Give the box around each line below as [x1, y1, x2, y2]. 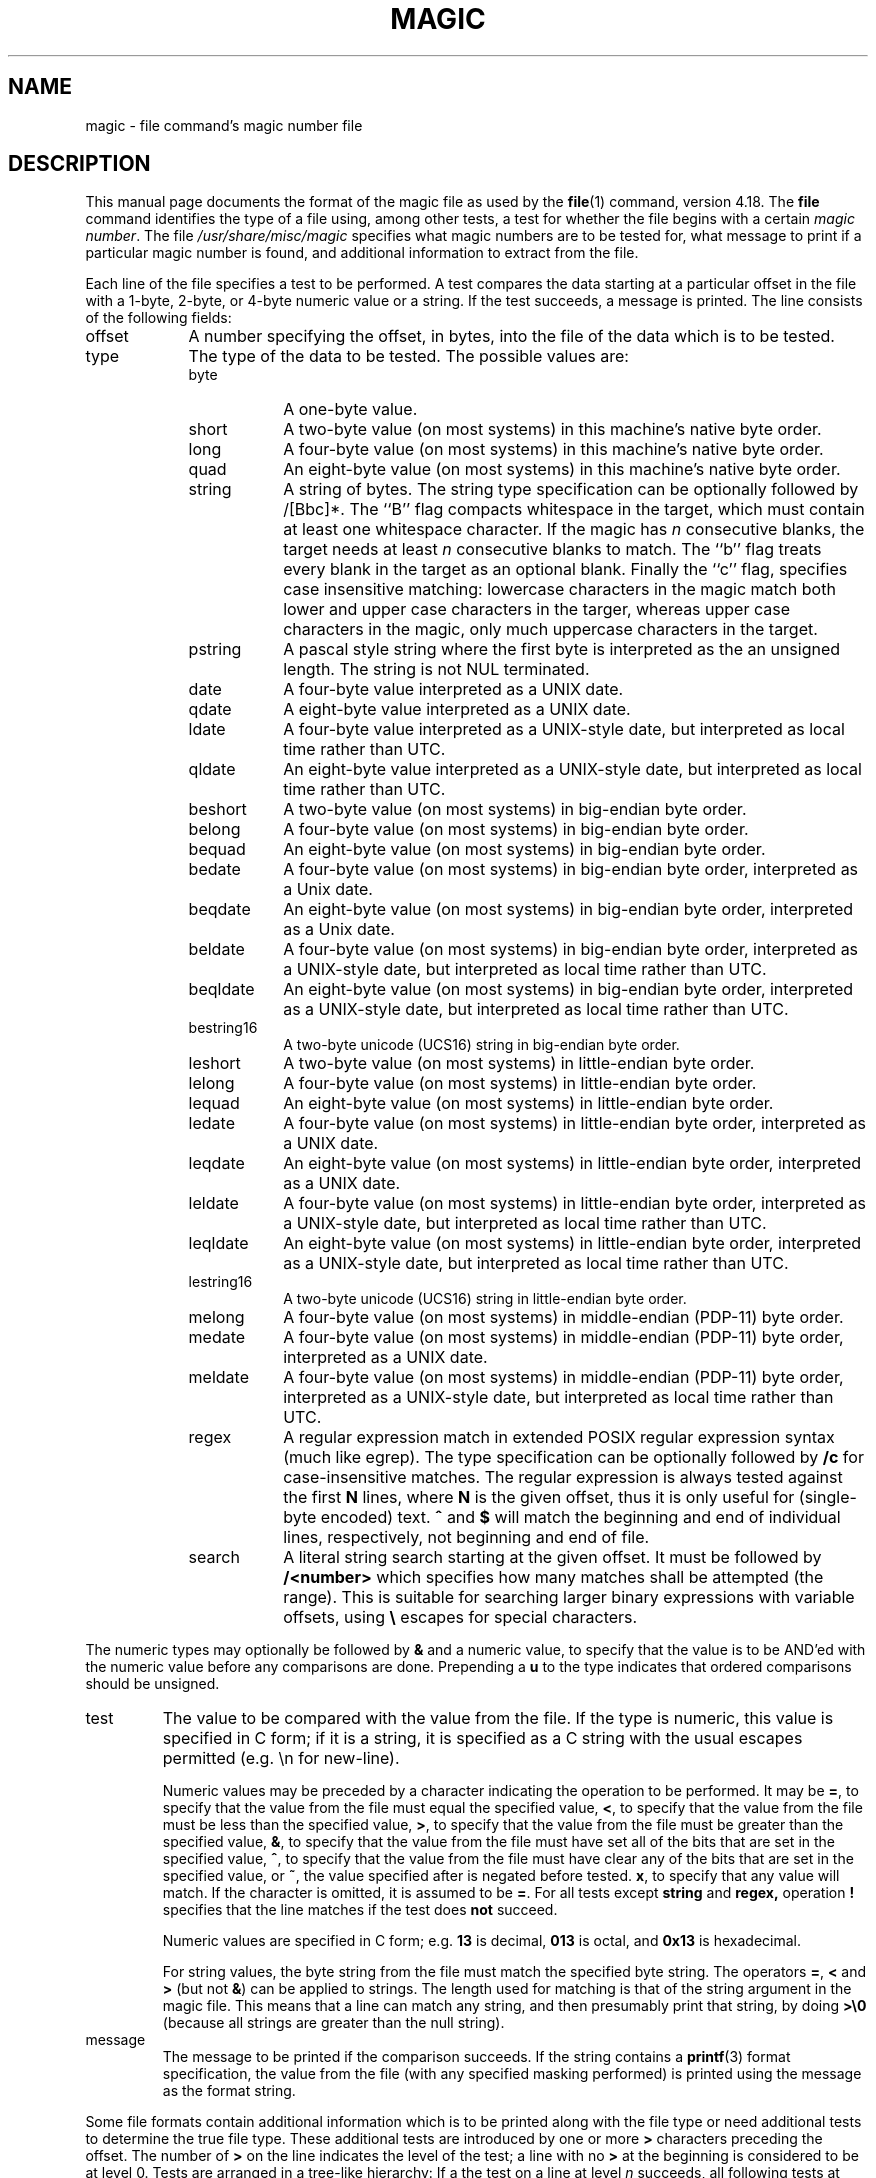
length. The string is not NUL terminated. [283, 659, 590, 680]
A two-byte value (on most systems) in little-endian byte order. [283, 1053, 755, 1074]
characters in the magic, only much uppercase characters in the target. [283, 619, 818, 640]
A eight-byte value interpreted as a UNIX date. [283, 699, 631, 720]
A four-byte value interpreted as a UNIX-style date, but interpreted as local [283, 719, 845, 740]
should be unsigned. [85, 1675, 220, 1693]
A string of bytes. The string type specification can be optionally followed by [283, 479, 859, 500]
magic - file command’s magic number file [85, 116, 363, 134]
